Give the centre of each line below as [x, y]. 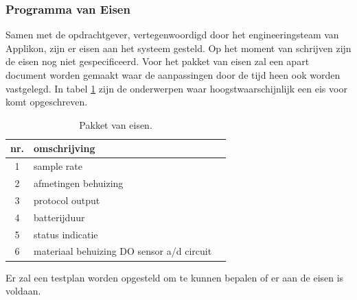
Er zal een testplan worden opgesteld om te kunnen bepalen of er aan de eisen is [175, 277]
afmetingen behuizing [79, 183]
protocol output [67, 200]
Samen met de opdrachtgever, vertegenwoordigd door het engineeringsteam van [172, 35]
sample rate [58, 166]
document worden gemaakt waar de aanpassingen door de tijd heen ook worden [173, 75]
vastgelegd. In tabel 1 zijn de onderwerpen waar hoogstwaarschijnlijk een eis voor [176, 88]
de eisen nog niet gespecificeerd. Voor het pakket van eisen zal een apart [158, 61]
